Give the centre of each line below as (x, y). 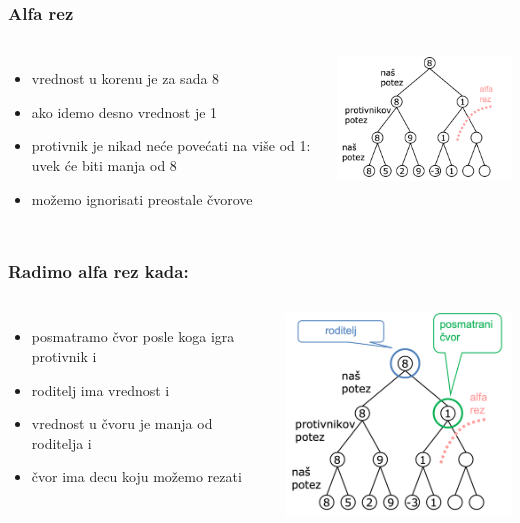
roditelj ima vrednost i (100, 389)
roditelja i (61, 442)
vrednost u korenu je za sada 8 (125, 78)
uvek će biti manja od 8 (104, 165)
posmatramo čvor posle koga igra (133, 336)
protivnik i (64, 356)
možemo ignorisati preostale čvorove (142, 198)
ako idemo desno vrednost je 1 (124, 111)
